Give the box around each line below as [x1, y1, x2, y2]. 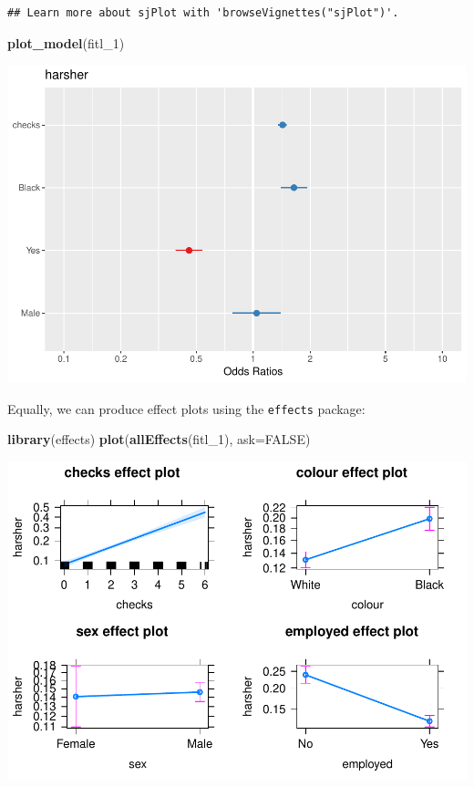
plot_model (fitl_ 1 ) [7, 33, 125, 52]
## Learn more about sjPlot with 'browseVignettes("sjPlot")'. [7, 6, 399, 19]
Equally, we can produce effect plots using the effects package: [7, 399, 366, 418]
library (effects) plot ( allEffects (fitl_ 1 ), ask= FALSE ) [7, 430, 311, 449]
